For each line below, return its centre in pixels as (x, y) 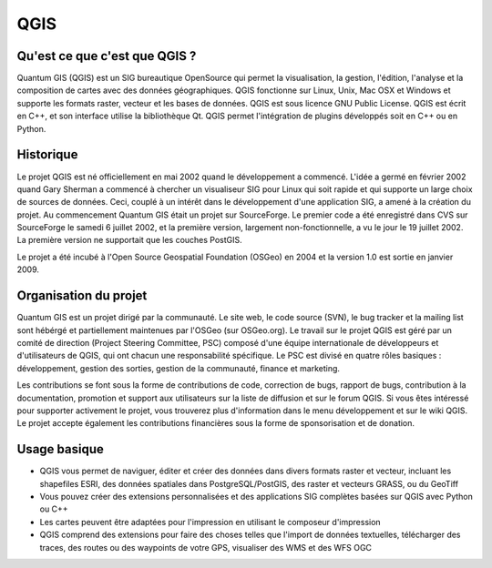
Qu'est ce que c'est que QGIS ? (107, 56)
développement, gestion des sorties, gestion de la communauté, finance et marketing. (179, 368)
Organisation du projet (82, 296)
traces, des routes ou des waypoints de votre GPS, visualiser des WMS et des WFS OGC (206, 547)
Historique (47, 155)
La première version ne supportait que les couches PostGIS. (130, 240)
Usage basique (60, 449)
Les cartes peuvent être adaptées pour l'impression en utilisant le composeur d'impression (210, 522)
